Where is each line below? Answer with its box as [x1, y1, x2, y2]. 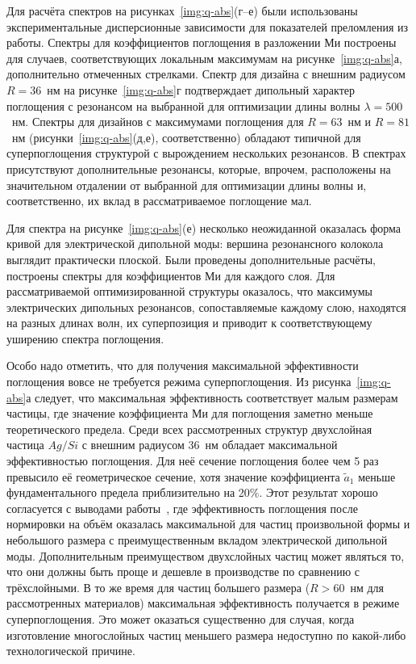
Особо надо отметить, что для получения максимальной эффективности [6, 357, 359, 374]
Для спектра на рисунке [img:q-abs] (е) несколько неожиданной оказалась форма [6, 219, 401, 236]
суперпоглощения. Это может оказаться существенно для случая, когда [6, 610, 355, 627]
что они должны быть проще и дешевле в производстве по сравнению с [6, 563, 360, 580]
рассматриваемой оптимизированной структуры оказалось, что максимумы [6, 283, 372, 300]
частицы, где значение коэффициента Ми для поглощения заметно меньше [6, 405, 373, 422]
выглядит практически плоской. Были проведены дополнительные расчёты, [6, 250, 376, 267]
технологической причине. [6, 642, 135, 659]
